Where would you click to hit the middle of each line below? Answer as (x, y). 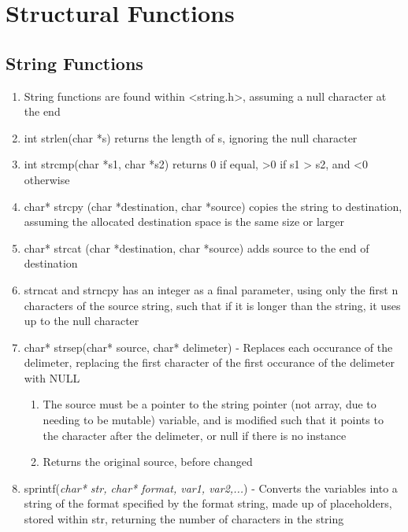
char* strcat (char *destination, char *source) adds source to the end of (197, 248)
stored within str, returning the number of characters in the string (184, 519)
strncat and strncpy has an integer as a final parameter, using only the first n (211, 289)
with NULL (52, 377)
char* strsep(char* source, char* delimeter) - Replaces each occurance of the (208, 347)
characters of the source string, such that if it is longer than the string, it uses (212, 305)
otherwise (47, 179)
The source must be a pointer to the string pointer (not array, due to (210, 404)
